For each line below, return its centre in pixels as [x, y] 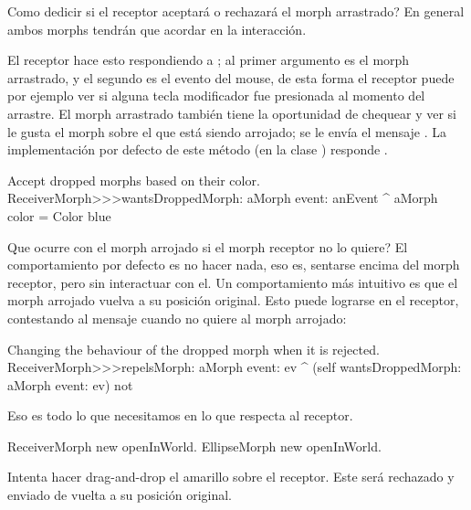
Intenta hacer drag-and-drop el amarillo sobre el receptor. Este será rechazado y [231, 477]
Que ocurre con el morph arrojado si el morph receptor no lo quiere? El [208, 246]
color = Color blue [59, 215]
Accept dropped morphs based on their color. [134, 180]
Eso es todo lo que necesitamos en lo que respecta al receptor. [180, 415]
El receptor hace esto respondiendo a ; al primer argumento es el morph [209, 60]
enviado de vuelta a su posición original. [120, 495]
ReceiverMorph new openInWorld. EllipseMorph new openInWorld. [194, 446]
